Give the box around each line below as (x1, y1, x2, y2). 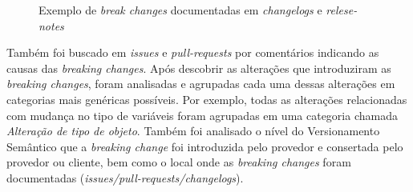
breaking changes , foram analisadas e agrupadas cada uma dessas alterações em (6, 75, 395, 92)
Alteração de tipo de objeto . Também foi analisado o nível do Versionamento (6, 122, 380, 139)
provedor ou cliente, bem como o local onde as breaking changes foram (6, 154, 351, 170)
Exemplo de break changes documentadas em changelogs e (38, 2, 322, 18)
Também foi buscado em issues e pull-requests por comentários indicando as (6, 44, 379, 61)
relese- (326, 2, 358, 18)
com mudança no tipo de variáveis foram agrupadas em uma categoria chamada (6, 106, 398, 123)
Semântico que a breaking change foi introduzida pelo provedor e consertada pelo (6, 138, 403, 154)
